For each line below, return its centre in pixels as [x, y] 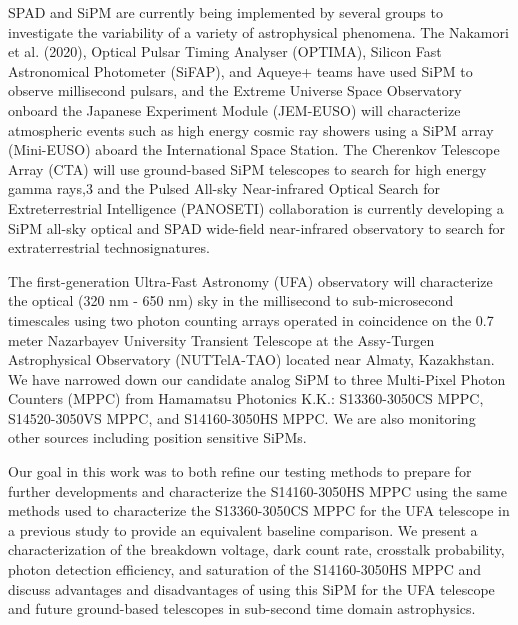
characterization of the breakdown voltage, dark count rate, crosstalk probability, [256, 549]
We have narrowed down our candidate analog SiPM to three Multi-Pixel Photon [257, 378]
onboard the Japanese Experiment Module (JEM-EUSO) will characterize [234, 109]
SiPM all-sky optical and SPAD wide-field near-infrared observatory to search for [256, 227]
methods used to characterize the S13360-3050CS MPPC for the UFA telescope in [259, 510]
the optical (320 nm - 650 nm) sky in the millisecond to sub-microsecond [231, 300]
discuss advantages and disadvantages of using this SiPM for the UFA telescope [251, 588]
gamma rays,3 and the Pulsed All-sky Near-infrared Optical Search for [224, 188]
